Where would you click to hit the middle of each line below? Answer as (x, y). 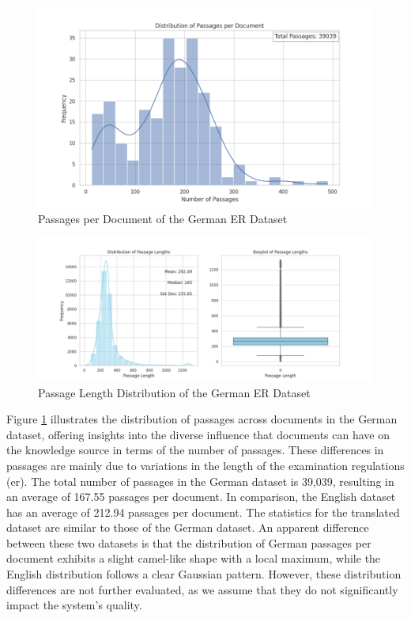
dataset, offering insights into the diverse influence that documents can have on (198, 434)
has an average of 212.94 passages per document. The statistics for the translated (203, 512)
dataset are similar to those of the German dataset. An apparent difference (188, 527)
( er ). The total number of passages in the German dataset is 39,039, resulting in (200, 481)
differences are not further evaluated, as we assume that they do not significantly (202, 589)
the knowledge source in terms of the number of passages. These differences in (195, 450)
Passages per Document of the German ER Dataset (163, 218)
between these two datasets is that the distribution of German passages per (189, 542)
